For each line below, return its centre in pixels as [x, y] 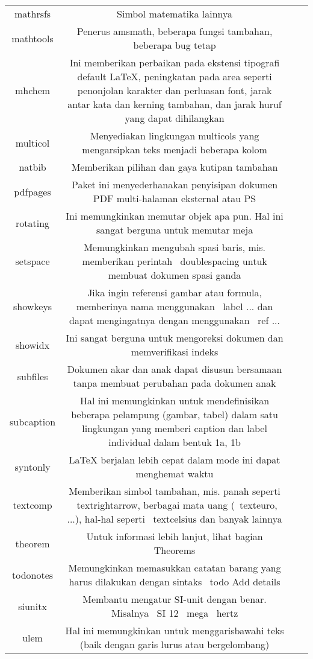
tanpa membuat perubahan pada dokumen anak [175, 383]
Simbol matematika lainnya [175, 14]
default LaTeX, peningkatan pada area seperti [175, 76]
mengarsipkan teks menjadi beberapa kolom [175, 149]
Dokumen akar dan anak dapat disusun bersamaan [175, 369]
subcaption [33, 421]
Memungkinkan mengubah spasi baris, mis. [175, 247]
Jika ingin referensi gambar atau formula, [175, 292]
